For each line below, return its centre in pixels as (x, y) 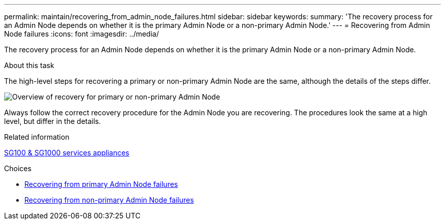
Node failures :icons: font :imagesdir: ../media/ (82, 34)
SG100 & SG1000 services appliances (67, 153)
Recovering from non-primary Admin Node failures (109, 200)
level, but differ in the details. (53, 121)
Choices (18, 168)
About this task (29, 65)
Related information (37, 137)
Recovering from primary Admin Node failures (101, 184)
